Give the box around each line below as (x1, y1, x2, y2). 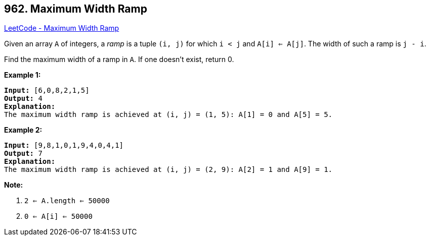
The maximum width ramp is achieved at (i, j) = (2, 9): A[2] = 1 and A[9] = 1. (4, 165, 333, 174)
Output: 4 (4, 94, 42, 103)
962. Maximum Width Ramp (4, 3, 147, 15)
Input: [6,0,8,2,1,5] (4, 86, 90, 95)
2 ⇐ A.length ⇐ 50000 (24, 197, 110, 205)
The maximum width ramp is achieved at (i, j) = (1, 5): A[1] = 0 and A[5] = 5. (4, 110, 333, 119)
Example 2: (4, 126, 42, 135)
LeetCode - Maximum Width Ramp (4, 24, 119, 33)
